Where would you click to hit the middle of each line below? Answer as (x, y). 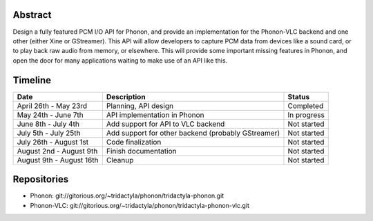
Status (299, 96)
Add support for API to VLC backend (165, 124)
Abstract (32, 15)
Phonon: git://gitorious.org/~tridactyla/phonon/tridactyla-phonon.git (127, 196)
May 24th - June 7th (50, 115)
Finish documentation (141, 151)
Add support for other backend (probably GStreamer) (193, 133)
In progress (306, 115)
